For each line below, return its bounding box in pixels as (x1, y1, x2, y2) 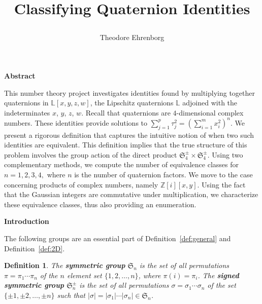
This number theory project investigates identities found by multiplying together (4, 87, 255, 98)
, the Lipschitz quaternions (90, 97, 174, 108)
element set (67, 270, 102, 280)
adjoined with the (182, 97, 238, 108)
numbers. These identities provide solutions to (4, 117, 148, 128)
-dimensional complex (176, 107, 244, 118)
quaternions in (4, 97, 49, 108)
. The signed (198, 270, 239, 280)
